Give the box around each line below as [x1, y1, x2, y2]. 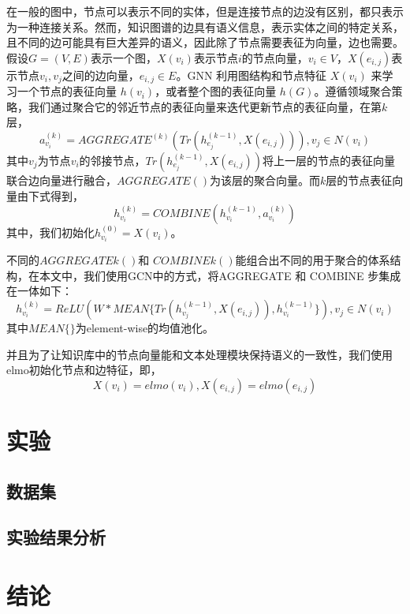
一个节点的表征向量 [17, 83, 117, 99]
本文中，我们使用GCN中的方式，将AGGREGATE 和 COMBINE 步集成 [39, 267, 401, 283]
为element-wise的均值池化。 [75, 320, 214, 336]
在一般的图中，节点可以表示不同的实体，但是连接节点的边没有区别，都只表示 [6, 3, 404, 19]
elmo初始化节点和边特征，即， [6, 361, 162, 378]
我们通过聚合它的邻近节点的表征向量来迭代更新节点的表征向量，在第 [28, 98, 382, 114]
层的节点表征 [326, 172, 393, 189]
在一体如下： [6, 283, 73, 299]
